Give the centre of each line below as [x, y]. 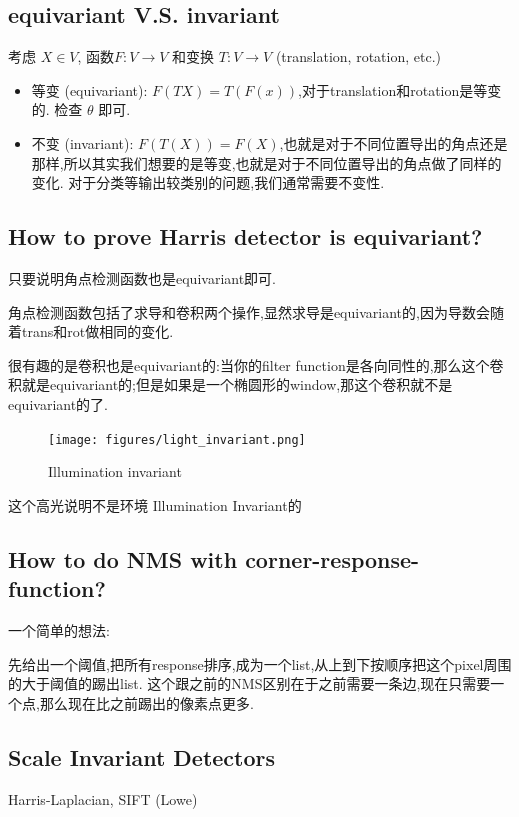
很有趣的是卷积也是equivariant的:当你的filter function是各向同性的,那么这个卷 [256, 364]
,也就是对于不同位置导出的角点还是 [393, 142]
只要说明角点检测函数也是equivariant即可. [142, 277]
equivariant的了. [58, 403]
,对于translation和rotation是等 [393, 89]
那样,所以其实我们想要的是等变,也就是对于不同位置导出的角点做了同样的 [266, 162]
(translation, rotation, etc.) [358, 56]
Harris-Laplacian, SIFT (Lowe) [103, 798]
